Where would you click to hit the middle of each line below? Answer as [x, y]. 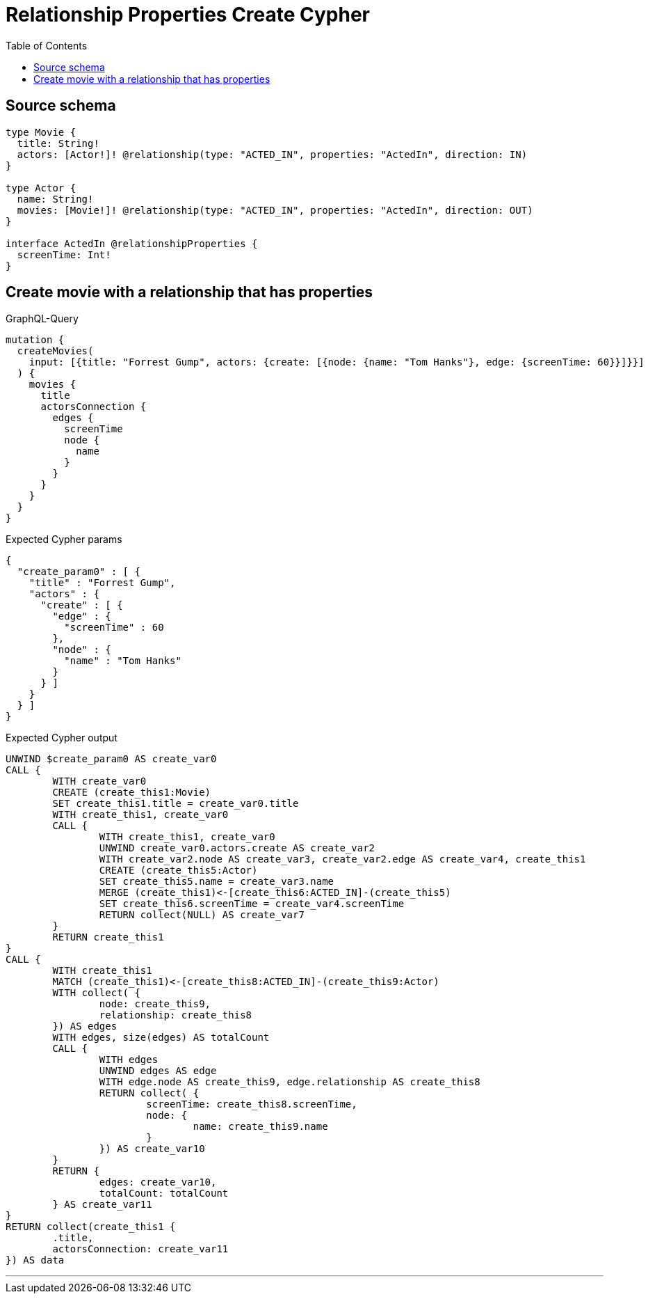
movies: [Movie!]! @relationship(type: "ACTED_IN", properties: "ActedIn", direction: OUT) [275, 210]
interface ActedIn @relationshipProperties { [132, 243]
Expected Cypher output [62, 738]
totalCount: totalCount [164, 1194]
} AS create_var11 [102, 1205]
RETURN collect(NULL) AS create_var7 [202, 915]
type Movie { [41, 132]
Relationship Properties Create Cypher [188, 15]
